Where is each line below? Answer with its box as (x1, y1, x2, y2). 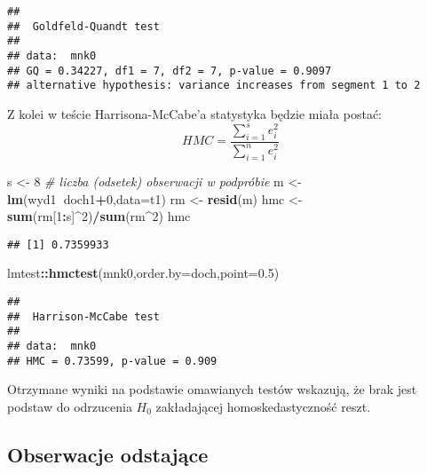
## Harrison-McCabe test (7, 310, 160, 323)
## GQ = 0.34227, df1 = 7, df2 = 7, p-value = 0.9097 (7, 64, 332, 77)
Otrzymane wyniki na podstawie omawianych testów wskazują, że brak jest (7, 380, 417, 398)
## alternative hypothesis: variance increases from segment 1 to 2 (7, 79, 421, 92)
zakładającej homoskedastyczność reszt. (155, 397, 371, 415)
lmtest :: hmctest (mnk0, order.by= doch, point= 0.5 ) (7, 264, 280, 282)
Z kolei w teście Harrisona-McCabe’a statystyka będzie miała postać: (7, 104, 383, 122)
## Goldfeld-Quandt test (7, 20, 160, 33)
